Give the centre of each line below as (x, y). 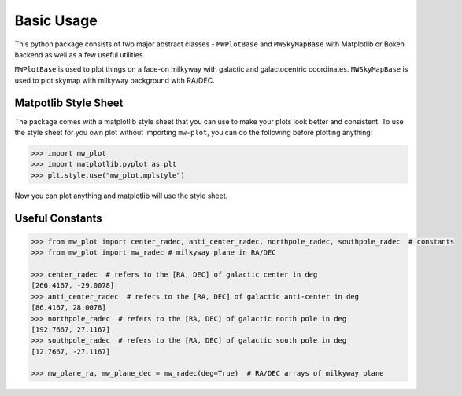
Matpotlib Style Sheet (69, 103)
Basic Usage (56, 20)
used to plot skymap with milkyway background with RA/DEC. (115, 80)
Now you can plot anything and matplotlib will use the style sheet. (121, 196)
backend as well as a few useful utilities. (80, 54)
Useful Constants (58, 218)
